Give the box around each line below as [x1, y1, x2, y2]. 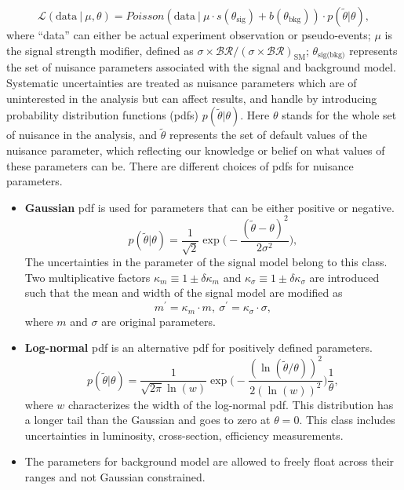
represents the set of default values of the [169, 126, 367, 143]
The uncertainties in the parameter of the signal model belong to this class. [24, 254, 388, 270]
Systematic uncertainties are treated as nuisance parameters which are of [6, 74, 357, 90]
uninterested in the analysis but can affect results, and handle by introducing [6, 90, 377, 106]
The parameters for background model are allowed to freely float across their [24, 453, 395, 470]
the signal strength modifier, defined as [6, 42, 194, 58]
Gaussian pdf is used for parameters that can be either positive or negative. [24, 199, 395, 215]
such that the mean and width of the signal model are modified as [24, 284, 343, 301]
